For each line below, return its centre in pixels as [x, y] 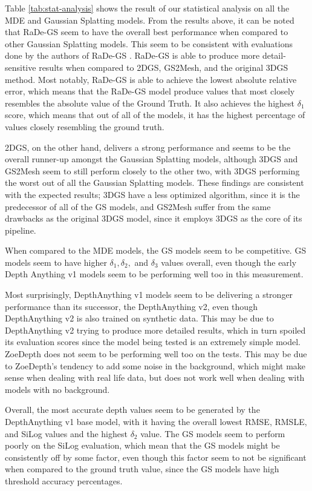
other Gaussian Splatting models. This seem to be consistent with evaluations [149, 43]
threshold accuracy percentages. [64, 480]
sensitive [21, 67]
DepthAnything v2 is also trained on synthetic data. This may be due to [139, 318]
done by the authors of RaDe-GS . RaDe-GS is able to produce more [132, 55]
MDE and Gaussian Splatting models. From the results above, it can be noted [150, 20]
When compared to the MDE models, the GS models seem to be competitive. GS [156, 250]
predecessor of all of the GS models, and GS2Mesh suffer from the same [138, 206]
